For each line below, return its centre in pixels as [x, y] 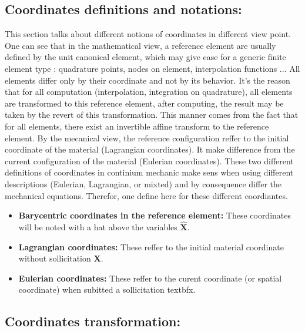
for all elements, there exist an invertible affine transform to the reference [137, 126]
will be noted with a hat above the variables [98, 226]
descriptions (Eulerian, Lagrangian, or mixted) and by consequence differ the [143, 183]
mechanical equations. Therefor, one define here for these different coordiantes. [146, 195]
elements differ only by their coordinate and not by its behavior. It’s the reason [148, 80]
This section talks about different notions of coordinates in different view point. [148, 34]
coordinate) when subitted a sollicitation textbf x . [107, 289]
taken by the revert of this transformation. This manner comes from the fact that [152, 115]
